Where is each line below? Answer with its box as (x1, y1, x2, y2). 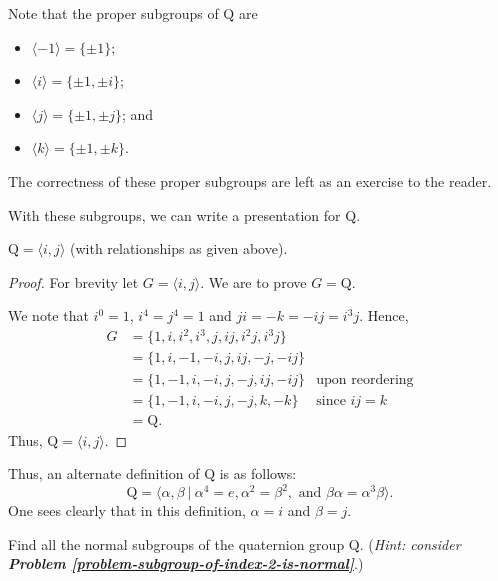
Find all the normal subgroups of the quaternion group (8, 533, 345, 554)
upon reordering (316, 372, 414, 387)
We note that (8, 305, 89, 326)
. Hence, (359, 305, 409, 326)
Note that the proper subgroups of (8, 3, 219, 23)
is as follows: (219, 463, 297, 484)
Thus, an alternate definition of (8, 463, 200, 484)
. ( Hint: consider (359, 533, 461, 554)
